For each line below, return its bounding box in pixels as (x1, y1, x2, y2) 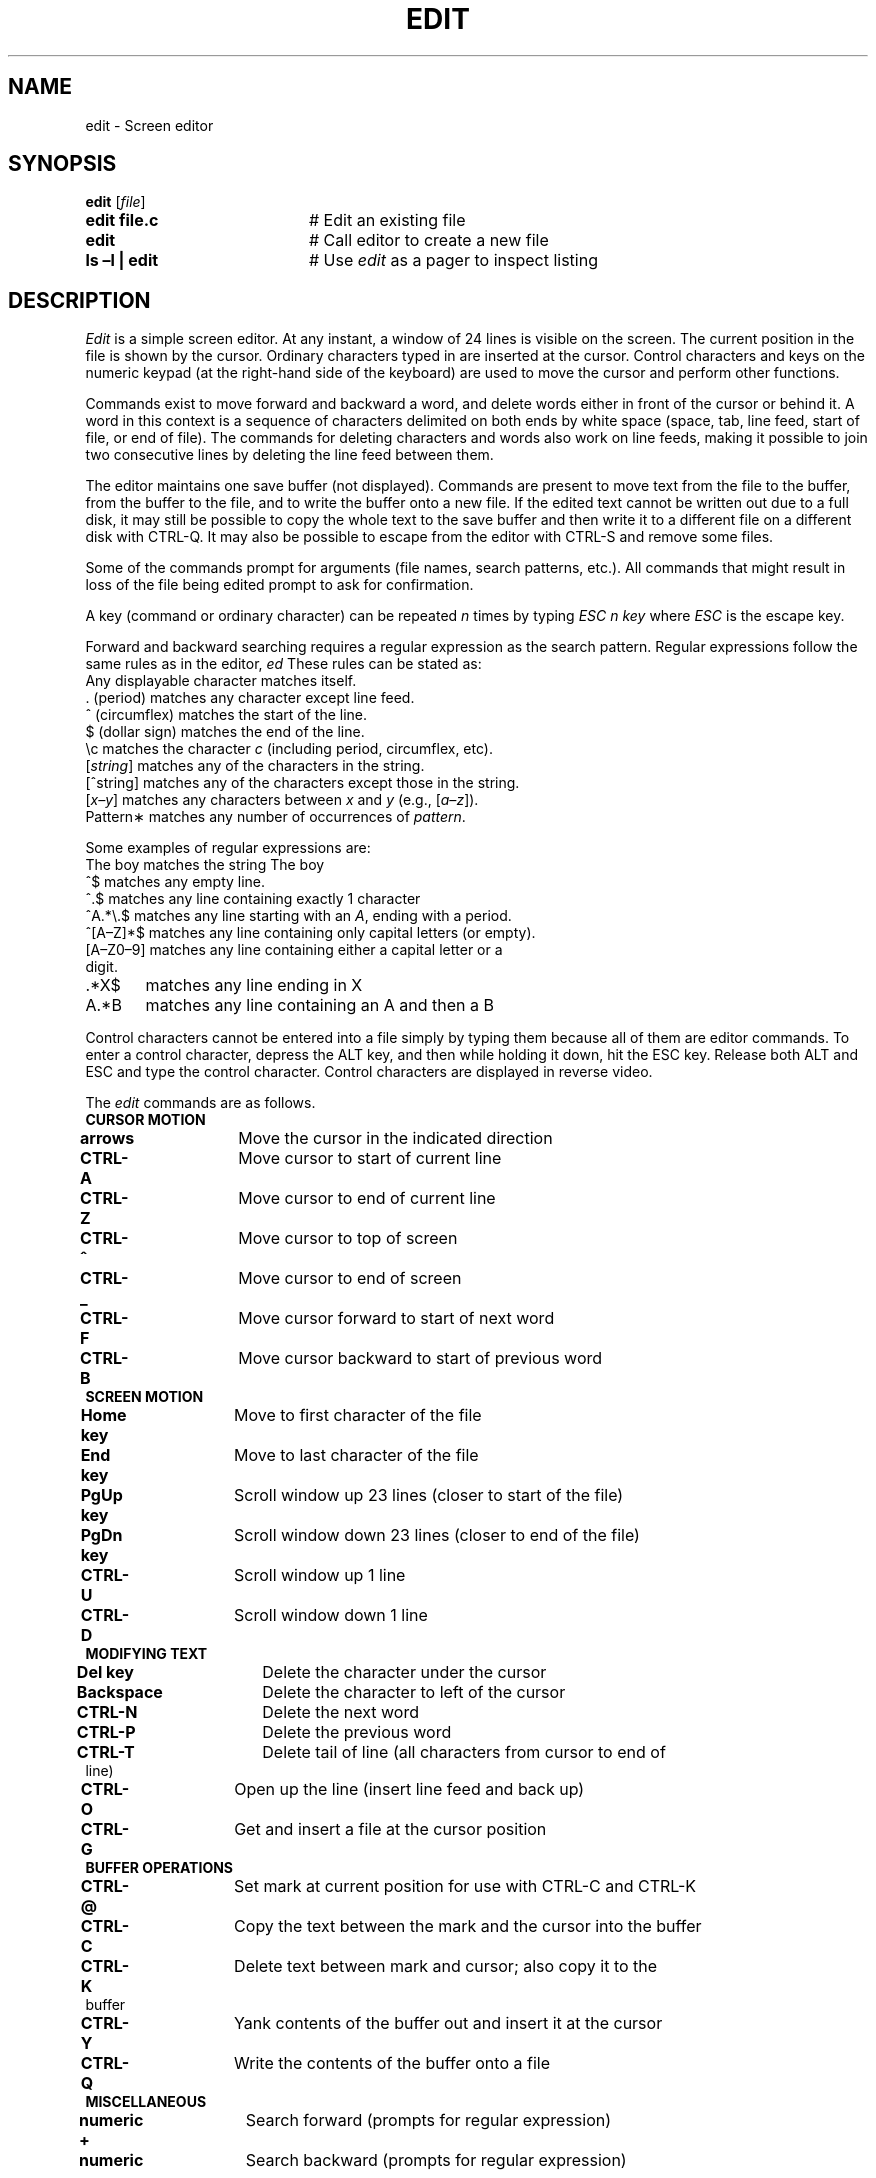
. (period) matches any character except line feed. (85, 689, 415, 707)
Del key (76, 1662, 134, 1683)
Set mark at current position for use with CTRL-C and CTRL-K (234, 1876, 697, 1897)
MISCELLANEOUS (85, 2093, 207, 2111)
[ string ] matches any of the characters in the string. (85, 757, 425, 775)
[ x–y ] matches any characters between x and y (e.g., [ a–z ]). (85, 791, 479, 809)
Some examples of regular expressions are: (85, 839, 371, 857)
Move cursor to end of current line (238, 1188, 496, 1209)
